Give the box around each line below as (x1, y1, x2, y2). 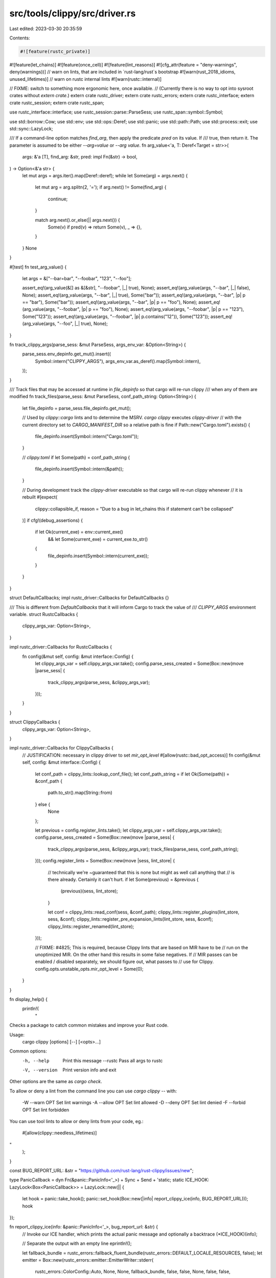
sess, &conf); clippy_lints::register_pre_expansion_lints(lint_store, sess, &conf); (48, 916, 213, 922)
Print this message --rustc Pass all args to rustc (62, 1057, 163, 1063)
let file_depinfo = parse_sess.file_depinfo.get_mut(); (22, 405, 131, 411)
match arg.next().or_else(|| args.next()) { (35, 217, 120, 223)
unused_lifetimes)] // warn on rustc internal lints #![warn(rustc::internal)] (9, 76, 162, 82)
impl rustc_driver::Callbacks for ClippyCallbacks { (9, 745, 113, 751)
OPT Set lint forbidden (22, 1107, 70, 1113)
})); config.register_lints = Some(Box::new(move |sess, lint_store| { (35, 858, 175, 864)
